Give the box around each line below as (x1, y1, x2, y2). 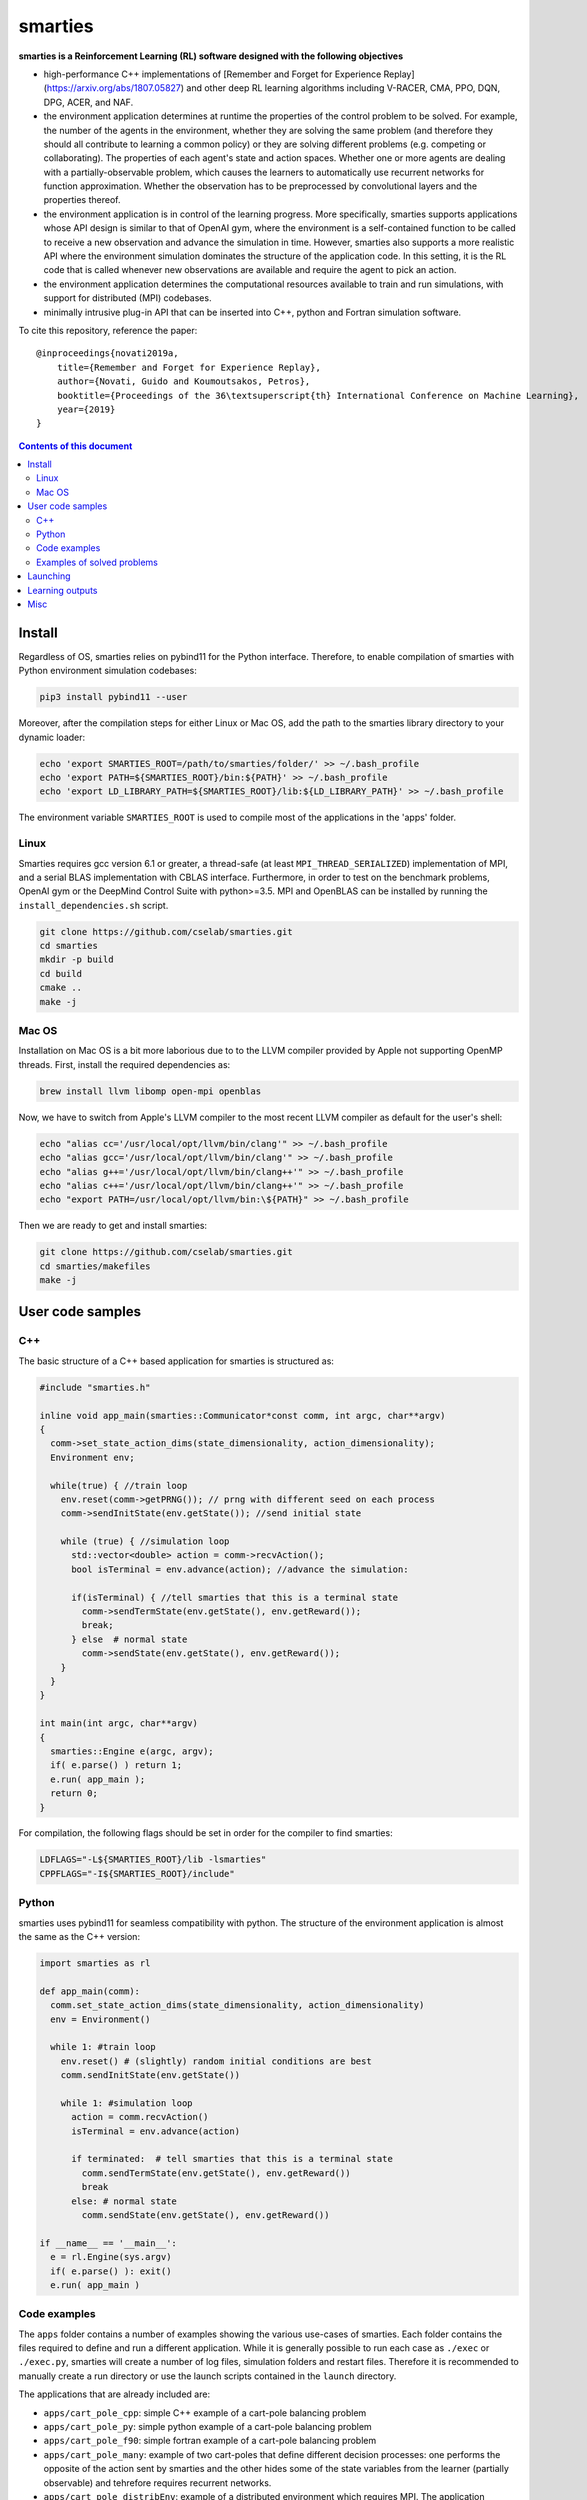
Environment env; (50, 1451, 135, 1463)
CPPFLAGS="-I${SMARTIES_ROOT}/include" (39, 1868, 235, 1879)
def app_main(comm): (39, 1985, 140, 1997)
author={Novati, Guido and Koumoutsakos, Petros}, (56, 376, 311, 387)
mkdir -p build (39, 954, 114, 965)
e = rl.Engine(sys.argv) (50, 2251, 172, 2263)
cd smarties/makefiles (39, 1260, 151, 1272)
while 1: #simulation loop (60, 2097, 194, 2109)
